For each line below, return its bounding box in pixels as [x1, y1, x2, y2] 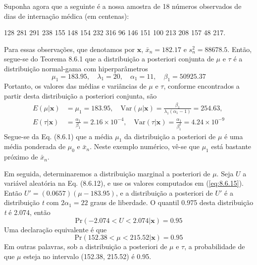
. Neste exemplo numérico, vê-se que [90, 141, 200, 152]
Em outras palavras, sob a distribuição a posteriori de [4, 241, 167, 252]
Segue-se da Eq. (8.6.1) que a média [4, 131, 113, 141]
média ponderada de [4, 141, 66, 152]
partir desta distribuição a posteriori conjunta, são [4, 90, 157, 101]
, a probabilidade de [184, 241, 245, 252]
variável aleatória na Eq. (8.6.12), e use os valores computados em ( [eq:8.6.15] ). [4, 178, 244, 188]
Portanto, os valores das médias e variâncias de [4, 81, 147, 91]
